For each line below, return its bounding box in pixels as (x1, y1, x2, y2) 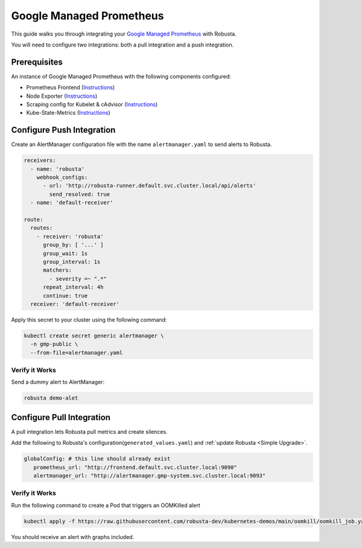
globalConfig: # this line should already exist (24, 456, 171, 462)
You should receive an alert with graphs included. (11, 533, 135, 540)
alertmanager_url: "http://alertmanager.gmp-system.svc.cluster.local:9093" (33, 473, 266, 479)
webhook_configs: (36, 174, 88, 181)
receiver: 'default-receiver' (30, 301, 120, 307)
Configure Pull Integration (11, 412, 111, 422)
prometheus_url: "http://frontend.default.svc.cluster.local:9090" (33, 464, 238, 471)
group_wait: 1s (43, 250, 88, 256)
